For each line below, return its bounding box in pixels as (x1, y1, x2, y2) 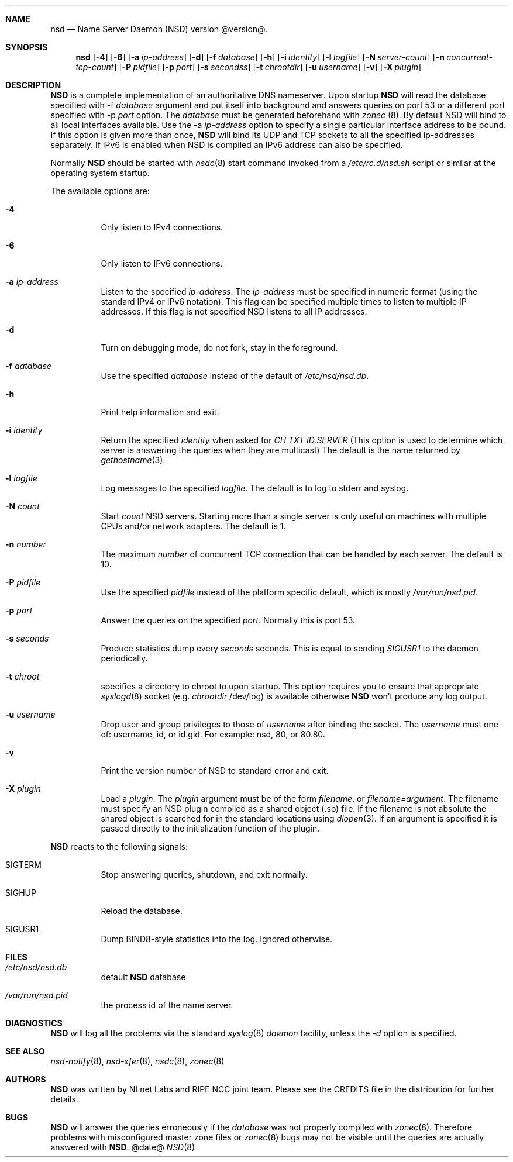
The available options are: (50, 186, 150, 196)
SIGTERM (5, 860, 42, 870)
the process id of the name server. (101, 1000, 233, 1010)
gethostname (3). (101, 455, 166, 465)
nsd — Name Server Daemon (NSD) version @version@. (50, 24, 267, 34)
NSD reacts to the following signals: (50, 842, 188, 851)
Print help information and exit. (101, 407, 219, 417)
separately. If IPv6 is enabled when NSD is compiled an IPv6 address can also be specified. (50, 140, 403, 150)
